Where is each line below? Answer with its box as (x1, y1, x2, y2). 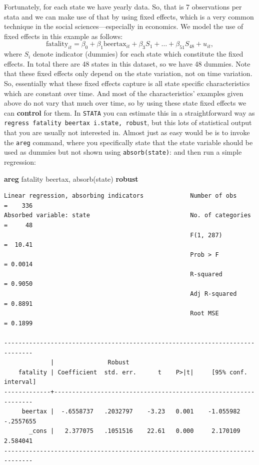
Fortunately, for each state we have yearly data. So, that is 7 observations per (4, 2, 242, 12)
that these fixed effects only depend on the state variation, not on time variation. (4, 68, 252, 79)
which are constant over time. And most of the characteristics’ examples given (4, 88, 243, 98)
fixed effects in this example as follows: (4, 31, 123, 41)
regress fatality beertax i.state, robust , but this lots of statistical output (4, 117, 252, 128)
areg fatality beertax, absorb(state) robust (4, 173, 138, 184)
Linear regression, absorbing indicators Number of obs (4, 192, 237, 200)
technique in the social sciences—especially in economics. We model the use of (4, 21, 243, 32)
